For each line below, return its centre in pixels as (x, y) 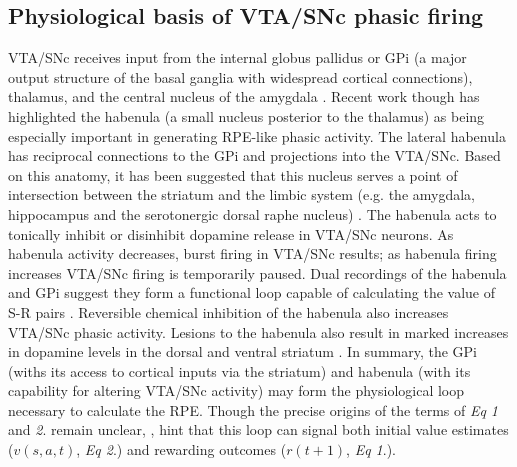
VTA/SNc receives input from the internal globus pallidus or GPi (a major (237, 57)
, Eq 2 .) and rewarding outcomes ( (181, 449)
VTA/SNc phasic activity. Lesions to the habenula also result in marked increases (258, 331)
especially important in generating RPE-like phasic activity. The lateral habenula (257, 135)
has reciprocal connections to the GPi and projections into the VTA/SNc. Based (254, 155)
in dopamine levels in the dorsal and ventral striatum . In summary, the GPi (243, 351)
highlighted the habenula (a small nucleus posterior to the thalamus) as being (246, 115)
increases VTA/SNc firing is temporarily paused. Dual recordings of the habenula (257, 272)
